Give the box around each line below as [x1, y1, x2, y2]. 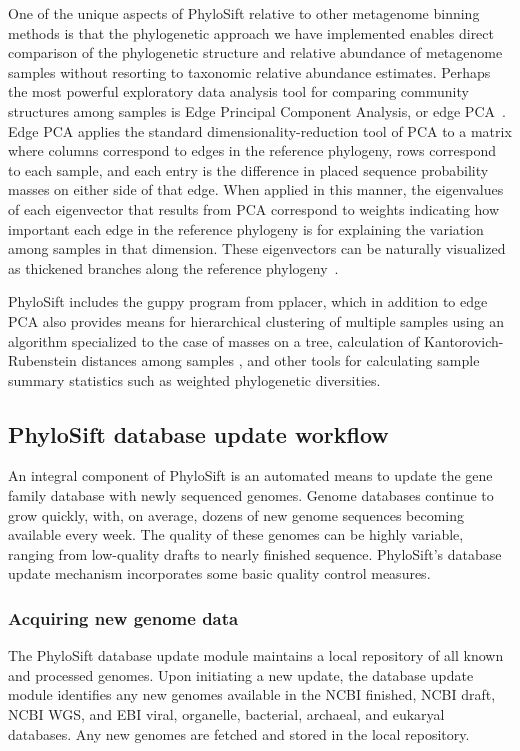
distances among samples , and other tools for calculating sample [81, 350, 480, 371]
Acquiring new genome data [8, 605, 239, 630]
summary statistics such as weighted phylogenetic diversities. [8, 369, 381, 390]
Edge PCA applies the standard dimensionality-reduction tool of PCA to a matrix [8, 120, 512, 141]
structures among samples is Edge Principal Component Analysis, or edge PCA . [8, 100, 506, 121]
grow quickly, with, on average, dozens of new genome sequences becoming [8, 504, 465, 525]
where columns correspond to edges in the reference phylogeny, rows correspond [8, 140, 496, 161]
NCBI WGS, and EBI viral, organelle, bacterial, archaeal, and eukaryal [8, 704, 445, 725]
